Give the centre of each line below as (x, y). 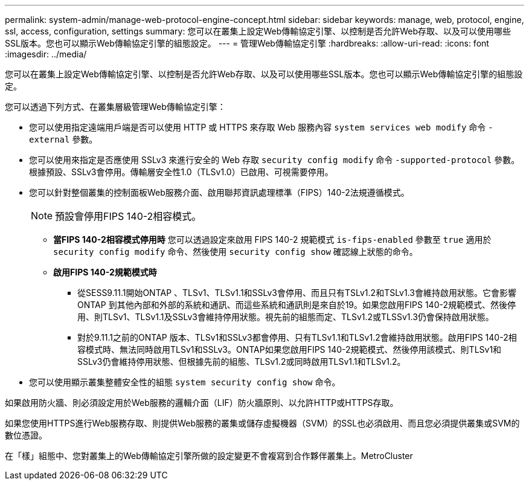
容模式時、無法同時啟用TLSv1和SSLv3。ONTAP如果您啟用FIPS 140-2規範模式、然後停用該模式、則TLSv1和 (290, 349)
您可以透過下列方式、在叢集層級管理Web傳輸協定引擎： (115, 107)
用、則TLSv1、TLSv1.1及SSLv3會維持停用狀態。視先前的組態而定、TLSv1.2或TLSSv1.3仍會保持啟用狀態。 (286, 317)
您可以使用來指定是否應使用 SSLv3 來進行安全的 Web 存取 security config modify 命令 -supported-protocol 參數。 (274, 160)
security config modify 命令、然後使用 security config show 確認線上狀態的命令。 (236, 252)
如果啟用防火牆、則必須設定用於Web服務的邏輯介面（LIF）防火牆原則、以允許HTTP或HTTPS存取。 (202, 403)
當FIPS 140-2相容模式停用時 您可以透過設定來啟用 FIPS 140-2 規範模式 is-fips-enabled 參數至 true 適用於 (272, 239)
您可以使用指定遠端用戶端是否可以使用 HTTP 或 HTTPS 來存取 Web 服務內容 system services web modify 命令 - (261, 127)
